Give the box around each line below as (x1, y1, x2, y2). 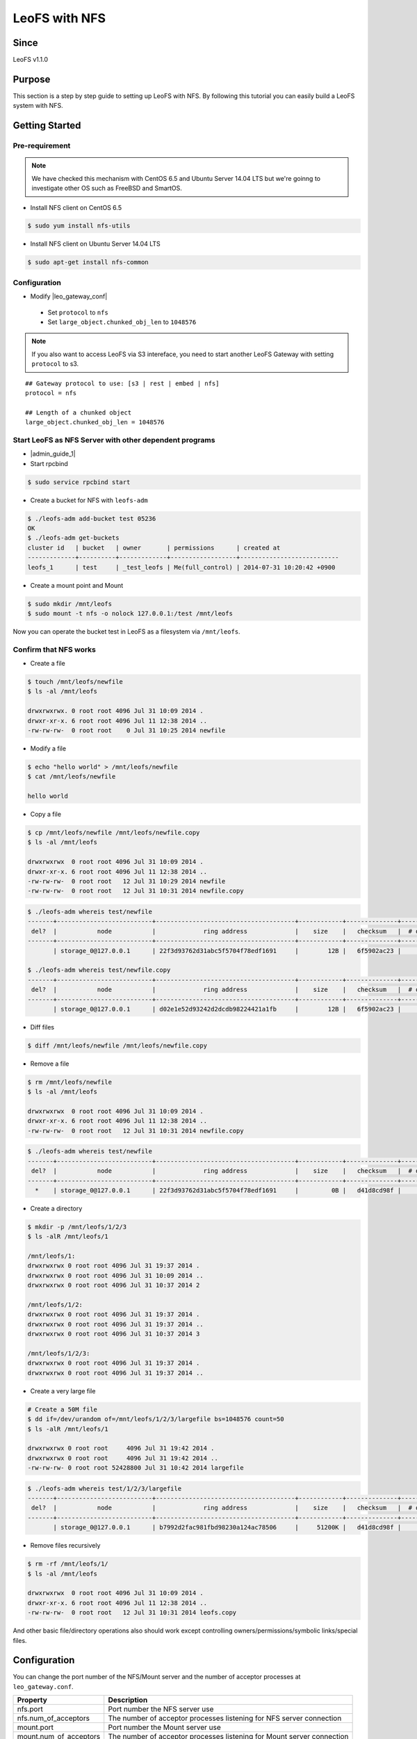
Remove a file (30, 1059, 69, 1068)
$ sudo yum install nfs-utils (27, 222, 131, 230)
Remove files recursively (30, 1541, 101, 1550)
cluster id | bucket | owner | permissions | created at (27, 543, 281, 552)
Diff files (30, 1023, 55, 1031)
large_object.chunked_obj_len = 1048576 (25, 418, 165, 426)
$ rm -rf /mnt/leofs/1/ (27, 1560, 109, 1568)
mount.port (17, 1722, 54, 1732)
